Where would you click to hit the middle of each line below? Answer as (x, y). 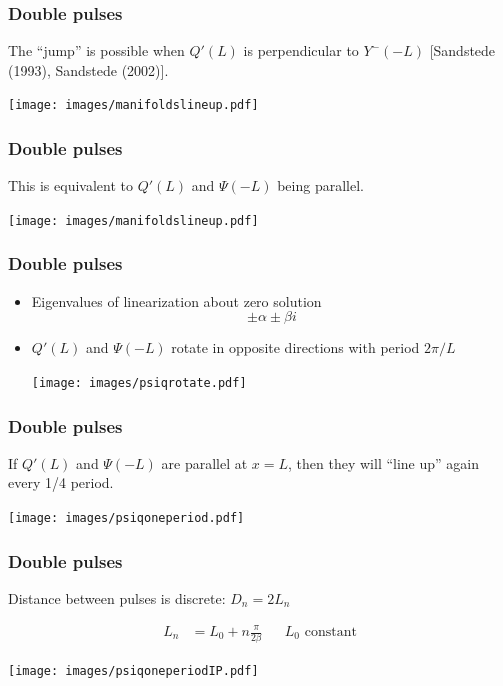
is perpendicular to (301, 50)
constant (330, 632)
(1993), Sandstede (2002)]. (88, 69)
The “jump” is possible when (96, 50)
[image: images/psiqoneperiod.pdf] (126, 518)
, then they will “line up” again (384, 462)
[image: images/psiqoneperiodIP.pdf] (133, 671)
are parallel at (204, 462)
